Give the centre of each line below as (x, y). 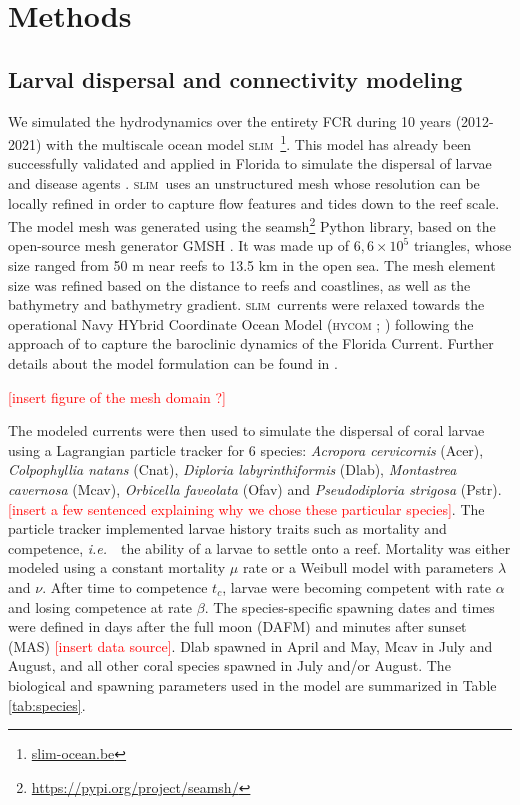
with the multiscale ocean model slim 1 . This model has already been (259, 142)
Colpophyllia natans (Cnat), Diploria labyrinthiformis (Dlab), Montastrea (232, 469)
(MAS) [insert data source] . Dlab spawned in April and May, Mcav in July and (250, 645)
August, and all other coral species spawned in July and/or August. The (229, 665)
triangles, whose (462, 245)
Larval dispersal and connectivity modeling (235, 78)
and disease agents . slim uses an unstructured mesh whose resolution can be (244, 183)
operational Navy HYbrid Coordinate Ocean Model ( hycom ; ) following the (241, 323)
